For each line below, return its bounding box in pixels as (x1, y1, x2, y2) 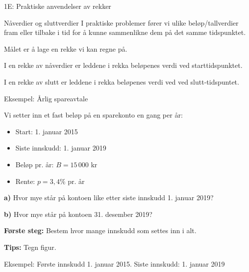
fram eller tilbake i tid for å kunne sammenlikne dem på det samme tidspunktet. (4, 27, 246, 37)
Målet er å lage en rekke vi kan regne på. (4, 43, 127, 54)
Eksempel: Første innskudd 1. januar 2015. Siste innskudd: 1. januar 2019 (4, 258, 225, 269)
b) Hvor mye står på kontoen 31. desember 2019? (4, 209, 152, 219)
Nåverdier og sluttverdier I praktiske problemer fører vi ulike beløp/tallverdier (4, 17, 239, 28)
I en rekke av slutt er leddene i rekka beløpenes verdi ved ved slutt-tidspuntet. (4, 76, 239, 87)
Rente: (15, 176, 35, 186)
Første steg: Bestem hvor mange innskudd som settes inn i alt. (4, 225, 197, 236)
